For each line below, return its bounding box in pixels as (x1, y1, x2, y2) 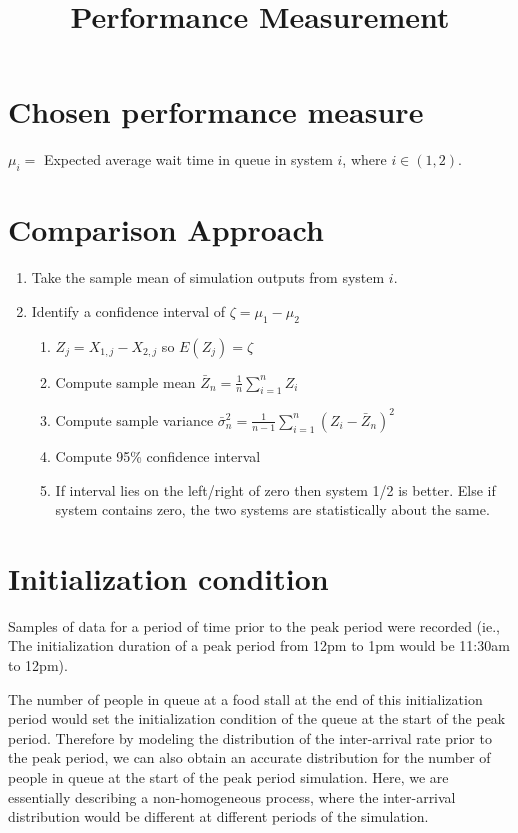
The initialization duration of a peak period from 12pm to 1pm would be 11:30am (8, 635, 510, 656)
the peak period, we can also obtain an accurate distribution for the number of (8, 747, 491, 768)
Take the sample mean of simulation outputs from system (31, 267, 385, 288)
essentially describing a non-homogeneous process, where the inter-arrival (8, 786, 456, 807)
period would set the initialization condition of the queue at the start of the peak (8, 708, 506, 729)
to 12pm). (8, 655, 68, 676)
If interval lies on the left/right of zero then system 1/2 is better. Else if (55, 479, 496, 500)
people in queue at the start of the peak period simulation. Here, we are (8, 766, 449, 787)
